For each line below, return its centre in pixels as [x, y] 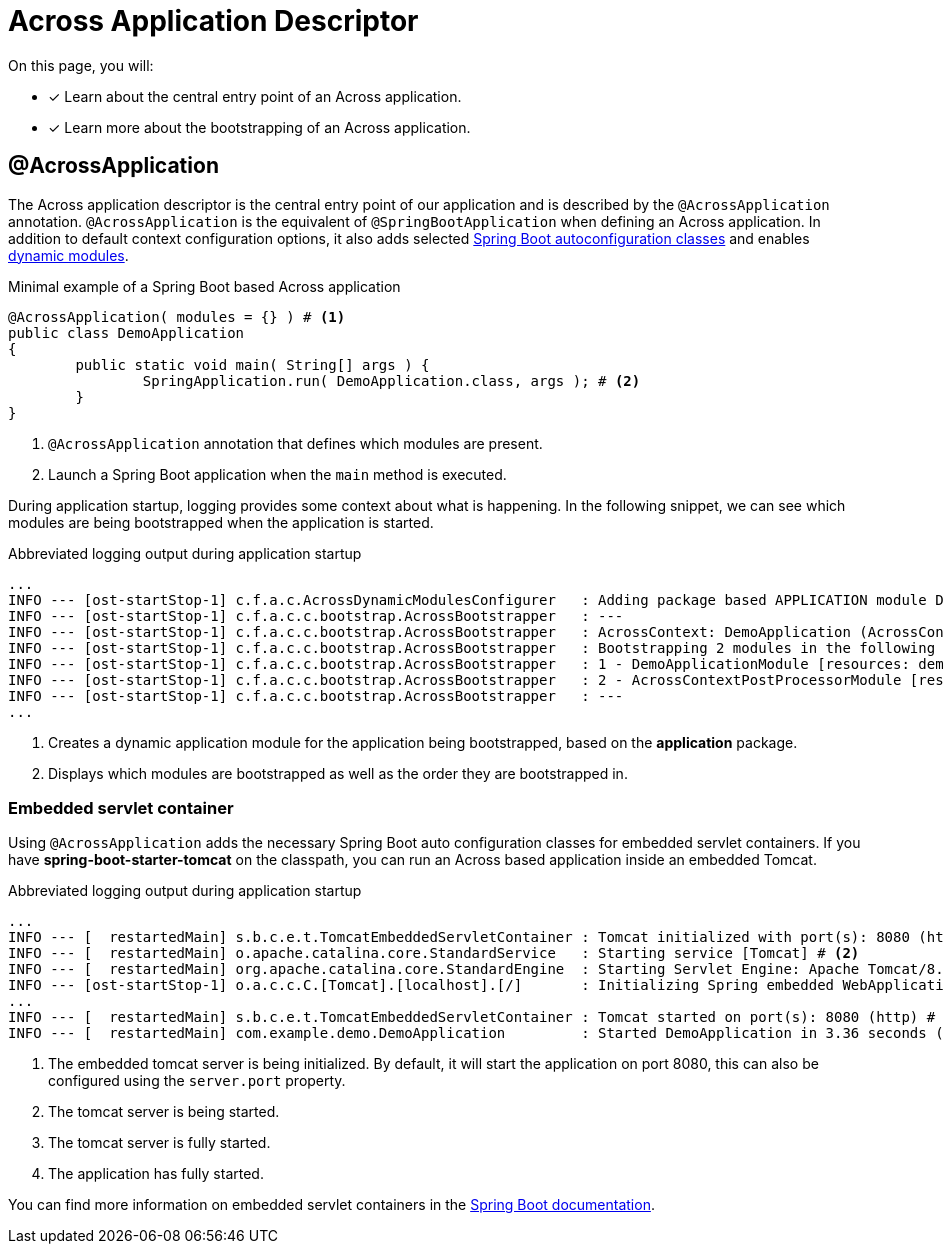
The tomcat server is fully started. [159, 1143]
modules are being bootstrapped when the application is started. [221, 522]
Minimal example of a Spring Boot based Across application [204, 286]
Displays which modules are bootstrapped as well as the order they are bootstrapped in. [338, 773]
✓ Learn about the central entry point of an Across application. [255, 96]
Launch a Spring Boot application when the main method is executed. [277, 474]
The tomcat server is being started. [164, 1112]
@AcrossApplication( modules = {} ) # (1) [177, 316]
